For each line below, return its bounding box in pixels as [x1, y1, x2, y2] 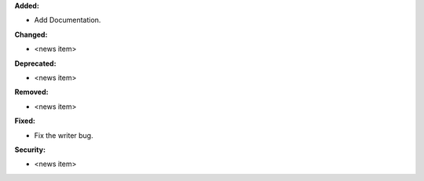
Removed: [14, 87, 49, 97]
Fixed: [14, 116, 35, 125]
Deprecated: [14, 59, 57, 68]
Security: [14, 145, 46, 154]
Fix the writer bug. [34, 130, 93, 140]
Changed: [14, 30, 48, 39]
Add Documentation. [34, 16, 101, 25]
